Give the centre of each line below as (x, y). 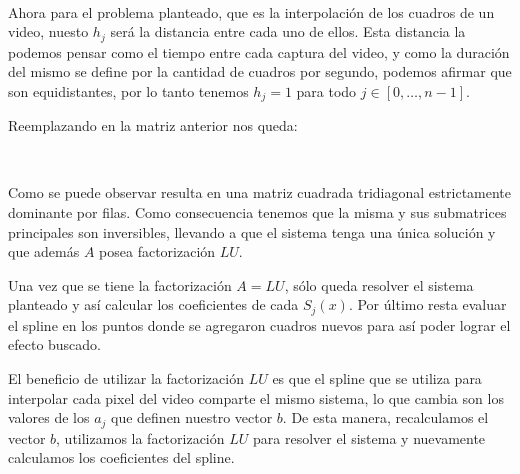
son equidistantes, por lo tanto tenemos (128, 90)
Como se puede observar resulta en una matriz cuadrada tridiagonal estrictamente (260, 192)
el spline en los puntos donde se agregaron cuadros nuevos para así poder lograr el (259, 324)
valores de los (49, 417)
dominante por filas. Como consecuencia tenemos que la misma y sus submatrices (257, 212)
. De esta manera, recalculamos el (385, 417)
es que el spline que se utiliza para (377, 378)
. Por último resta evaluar (427, 304)
